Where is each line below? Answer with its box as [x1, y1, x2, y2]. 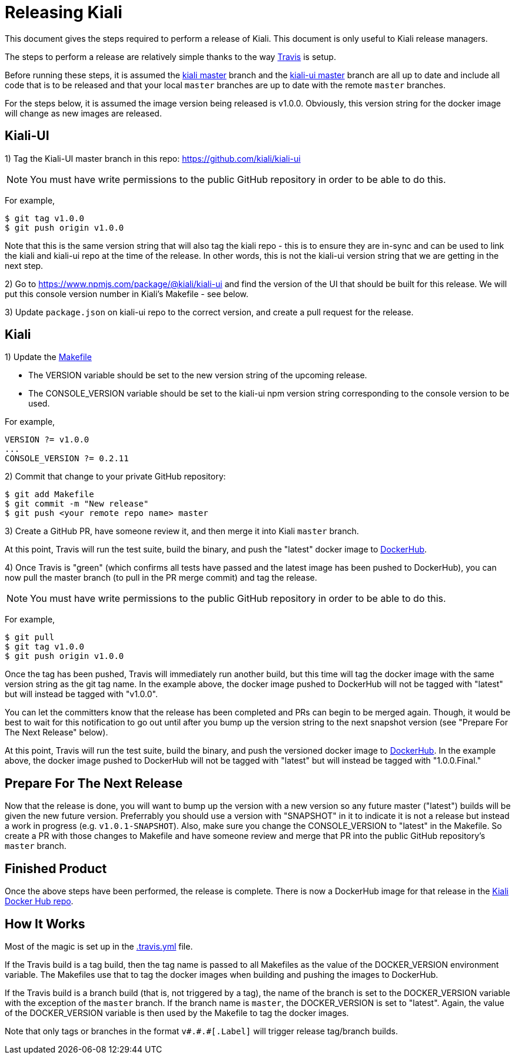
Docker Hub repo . [5, 896, 74, 907]
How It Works [5, 916, 85, 931]
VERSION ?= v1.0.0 [5, 435, 89, 445]
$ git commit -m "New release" [5, 499, 149, 509]
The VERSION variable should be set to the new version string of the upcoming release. [28, 370, 367, 381]
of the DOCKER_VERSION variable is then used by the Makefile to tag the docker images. [5, 1007, 349, 1018]
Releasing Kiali [5, 2, 122, 22]
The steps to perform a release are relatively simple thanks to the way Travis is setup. [5, 51, 336, 62]
